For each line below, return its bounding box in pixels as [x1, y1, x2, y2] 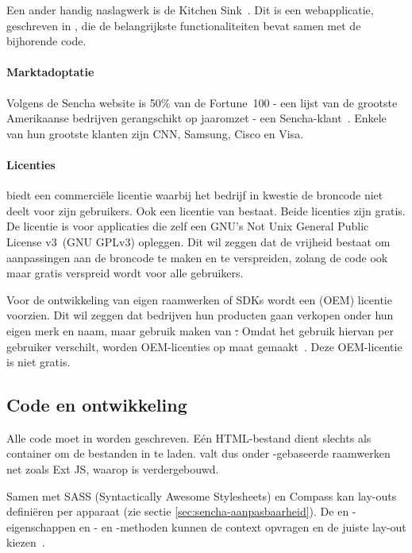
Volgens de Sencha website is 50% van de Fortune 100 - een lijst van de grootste [6, 94, 398, 110]
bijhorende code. [6, 33, 87, 49]
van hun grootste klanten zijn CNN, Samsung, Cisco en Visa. [6, 125, 304, 141]
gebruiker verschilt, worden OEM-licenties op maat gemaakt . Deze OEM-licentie [6, 338, 402, 354]
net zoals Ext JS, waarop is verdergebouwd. [6, 461, 219, 478]
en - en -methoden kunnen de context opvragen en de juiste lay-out [79, 518, 406, 535]
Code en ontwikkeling [6, 393, 187, 417]
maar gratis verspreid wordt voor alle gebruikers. [6, 265, 244, 281]
